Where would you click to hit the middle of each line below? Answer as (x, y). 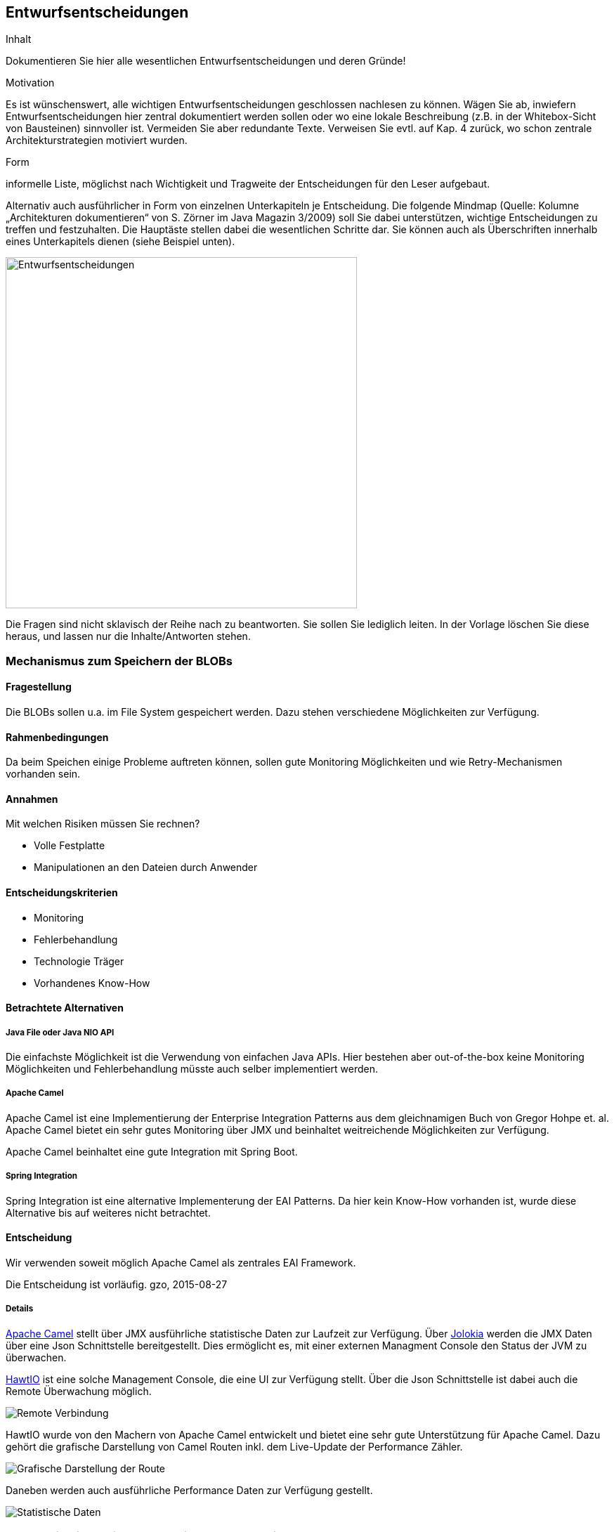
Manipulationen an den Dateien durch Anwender (146, 868)
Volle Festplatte (70, 846)
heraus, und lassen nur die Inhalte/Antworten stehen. (128, 636)
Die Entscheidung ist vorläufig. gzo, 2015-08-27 (117, 1284)
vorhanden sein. (43, 774)
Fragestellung (39, 687)
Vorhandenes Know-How (92, 983)
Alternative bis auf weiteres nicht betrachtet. (108, 1212)
